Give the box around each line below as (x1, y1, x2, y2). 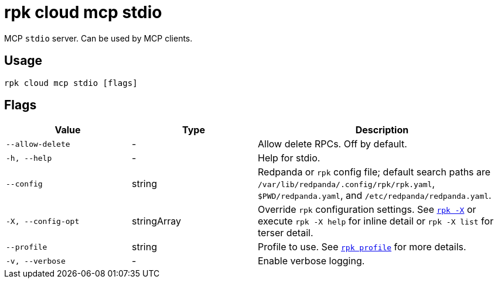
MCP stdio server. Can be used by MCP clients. (4, 33, 193, 43)
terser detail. (258, 227, 313, 239)
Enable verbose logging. (258, 255, 365, 267)
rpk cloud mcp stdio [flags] (4, 78, 138, 88)
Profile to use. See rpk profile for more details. (258, 241, 466, 253)
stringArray (132, 215, 182, 227)
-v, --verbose (6, 256, 66, 265)
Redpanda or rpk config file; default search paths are (258, 166, 491, 178)
